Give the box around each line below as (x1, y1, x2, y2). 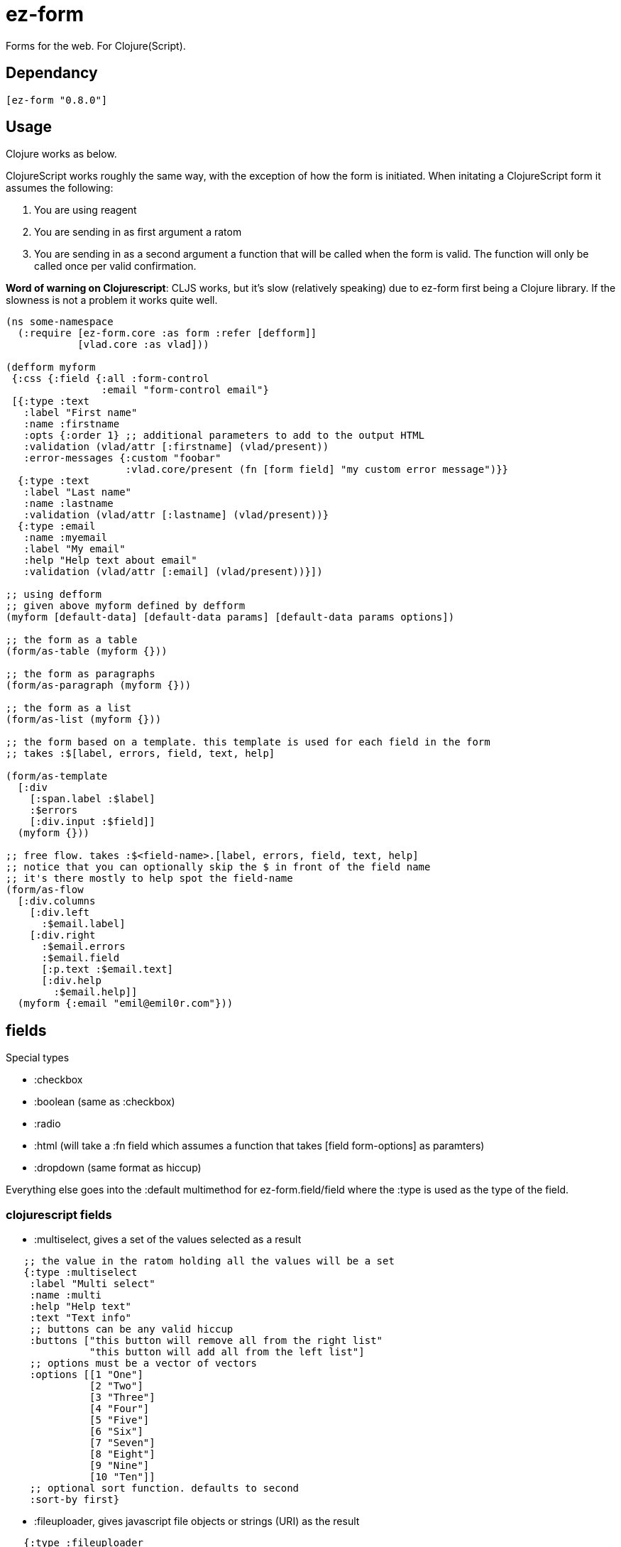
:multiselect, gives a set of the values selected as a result (34, 1233, 302, 1246)
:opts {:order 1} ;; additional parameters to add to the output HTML (23, 430, 425, 442)
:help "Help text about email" (23, 554, 197, 567)
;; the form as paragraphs (6, 668, 155, 680)
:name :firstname (23, 418, 120, 430)
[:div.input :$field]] (29, 816, 155, 828)
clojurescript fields (6, 1207, 112, 1222)
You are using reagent (34, 204, 137, 217)
